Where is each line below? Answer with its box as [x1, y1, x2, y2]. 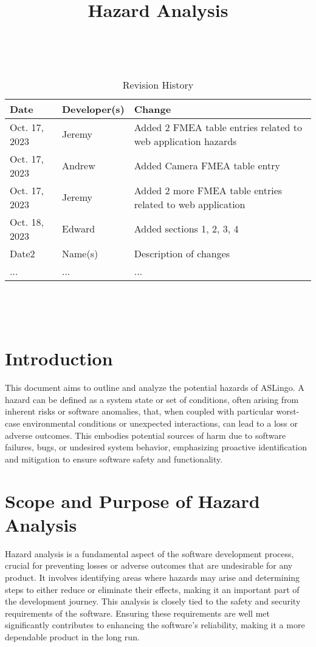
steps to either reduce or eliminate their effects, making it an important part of [5, 583, 300, 595]
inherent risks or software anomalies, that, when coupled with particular [5, 405, 273, 418]
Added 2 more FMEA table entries [134, 183, 283, 197]
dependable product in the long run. [5, 630, 140, 643]
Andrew [61, 158, 95, 173]
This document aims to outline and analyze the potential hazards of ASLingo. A [5, 381, 304, 394]
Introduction [5, 346, 113, 371]
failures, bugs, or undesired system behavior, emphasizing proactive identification [5, 441, 307, 453]
